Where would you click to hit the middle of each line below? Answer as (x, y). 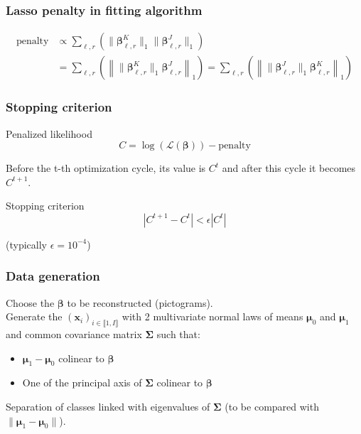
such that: (178, 334)
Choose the (30, 302)
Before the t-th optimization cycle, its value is (106, 168)
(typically (26, 244)
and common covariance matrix (74, 334)
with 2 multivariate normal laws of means (212, 316)
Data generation (53, 276)
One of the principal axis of (82, 383)
